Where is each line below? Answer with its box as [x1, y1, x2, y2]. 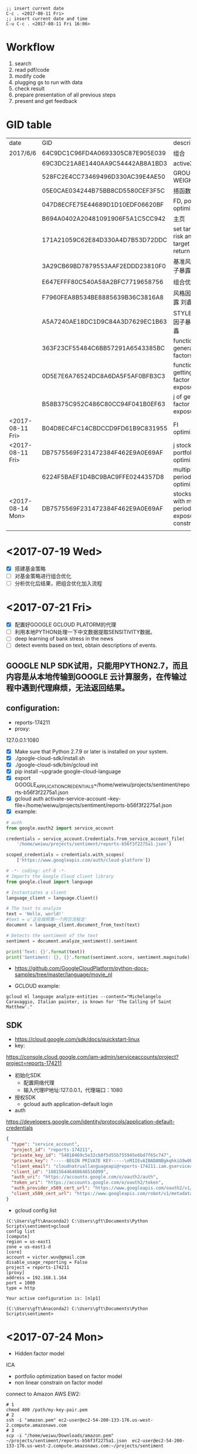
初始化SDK [14, 1072, 41, 1079]
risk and [173, 232, 195, 240]
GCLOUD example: [14, 982, 60, 990]
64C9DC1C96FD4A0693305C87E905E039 [42, 149, 166, 157]
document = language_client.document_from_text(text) [6, 922, 141, 928]
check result [14, 85, 45, 92]
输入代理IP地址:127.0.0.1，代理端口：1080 [23, 1087, 123, 1094]
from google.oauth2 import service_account [6, 825, 114, 831]
